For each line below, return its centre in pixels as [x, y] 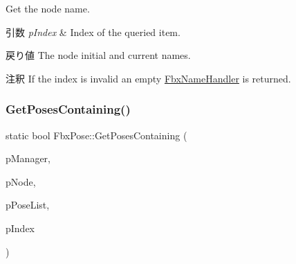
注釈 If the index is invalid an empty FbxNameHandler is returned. [148, 78]
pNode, [21, 181]
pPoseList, [28, 205]
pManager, [28, 158]
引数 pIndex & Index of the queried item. [93, 32]
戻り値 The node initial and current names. [98, 55]
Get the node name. [48, 8]
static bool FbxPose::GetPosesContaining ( [96, 135]
